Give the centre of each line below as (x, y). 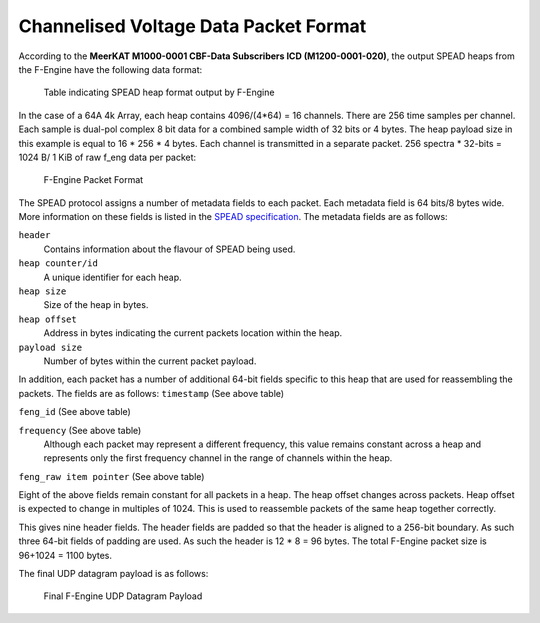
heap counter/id (58, 263)
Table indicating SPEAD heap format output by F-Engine (159, 92)
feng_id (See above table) (75, 412)
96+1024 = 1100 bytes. (65, 555)
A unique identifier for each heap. (112, 277)
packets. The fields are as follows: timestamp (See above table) (151, 393)
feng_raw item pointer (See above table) (111, 476)
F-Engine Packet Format (93, 180)
